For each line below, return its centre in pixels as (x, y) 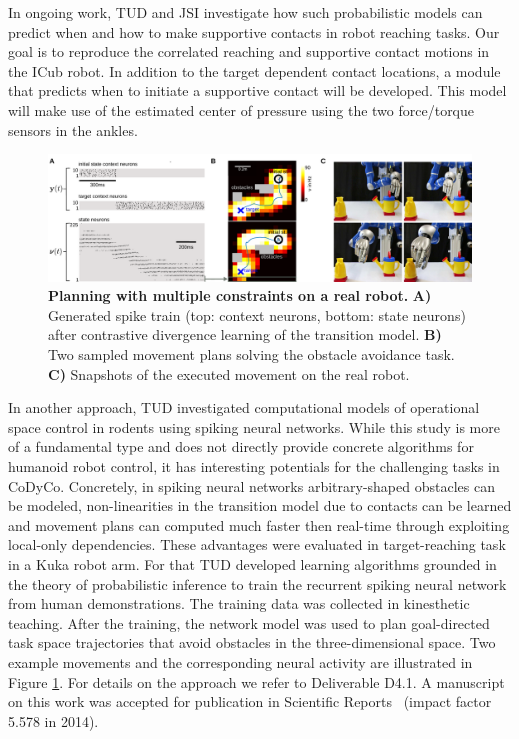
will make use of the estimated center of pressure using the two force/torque (241, 109)
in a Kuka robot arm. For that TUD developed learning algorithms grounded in (252, 564)
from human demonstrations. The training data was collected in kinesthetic (239, 603)
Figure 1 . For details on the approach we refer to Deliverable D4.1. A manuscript (256, 681)
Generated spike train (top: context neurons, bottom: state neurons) (257, 314)
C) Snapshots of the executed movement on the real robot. (229, 373)
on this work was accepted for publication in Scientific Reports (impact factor (250, 701)
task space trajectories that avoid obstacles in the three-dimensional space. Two (252, 642)
